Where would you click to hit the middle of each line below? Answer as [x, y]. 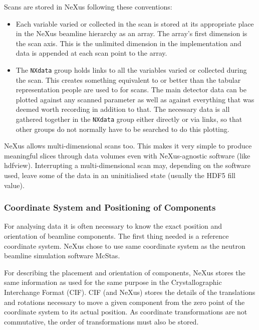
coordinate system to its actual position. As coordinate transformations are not [126, 312]
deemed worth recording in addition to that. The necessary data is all [123, 109]
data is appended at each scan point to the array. [91, 53]
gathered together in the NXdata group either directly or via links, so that [129, 119]
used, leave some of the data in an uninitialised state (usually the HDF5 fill [120, 175]
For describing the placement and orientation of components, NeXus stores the [125, 272]
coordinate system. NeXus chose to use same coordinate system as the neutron [125, 245]
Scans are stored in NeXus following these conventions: [88, 7]
